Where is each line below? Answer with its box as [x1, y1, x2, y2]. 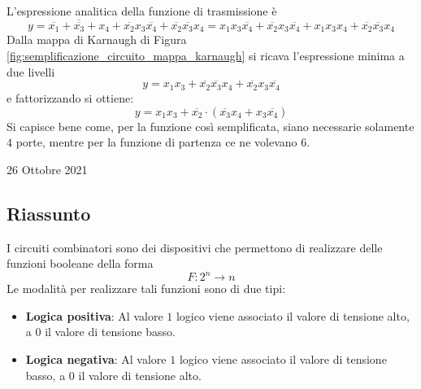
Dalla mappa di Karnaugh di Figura [7, 31, 187, 48]
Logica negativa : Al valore [25, 350, 167, 367]
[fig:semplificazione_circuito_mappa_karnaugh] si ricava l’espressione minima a [7, 47, 405, 64]
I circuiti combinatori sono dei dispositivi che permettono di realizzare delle [7, 238, 383, 256]
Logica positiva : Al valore [25, 307, 163, 324]
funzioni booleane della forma [7, 255, 154, 272]
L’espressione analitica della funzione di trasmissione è [7, 2, 277, 19]
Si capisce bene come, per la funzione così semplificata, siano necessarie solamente [7, 117, 414, 134]
